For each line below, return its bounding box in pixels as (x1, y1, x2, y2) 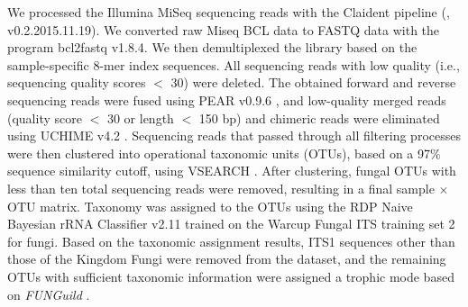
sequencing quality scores (7, 73, 146, 92)
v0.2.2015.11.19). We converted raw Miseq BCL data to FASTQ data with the (7, 20, 440, 39)
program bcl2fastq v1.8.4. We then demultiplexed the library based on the (7, 38, 418, 57)
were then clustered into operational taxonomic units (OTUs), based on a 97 (7, 143, 431, 162)
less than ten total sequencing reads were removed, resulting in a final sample (7, 178, 435, 197)
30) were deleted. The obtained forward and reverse (170, 73, 456, 92)
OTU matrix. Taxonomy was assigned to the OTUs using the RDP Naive (7, 196, 413, 215)
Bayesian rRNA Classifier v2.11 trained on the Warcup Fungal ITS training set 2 (7, 214, 455, 233)
